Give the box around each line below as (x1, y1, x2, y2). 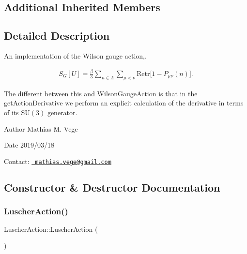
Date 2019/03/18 (4, 140, 55, 150)
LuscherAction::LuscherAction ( (4, 224, 98, 234)
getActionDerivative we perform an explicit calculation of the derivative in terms (4, 98, 244, 108)
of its (4, 107, 19, 117)
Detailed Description (4, 28, 110, 43)
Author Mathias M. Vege (4, 123, 78, 134)
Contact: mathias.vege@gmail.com (4, 156, 111, 166)
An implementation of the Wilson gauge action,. (4, 50, 147, 60)
